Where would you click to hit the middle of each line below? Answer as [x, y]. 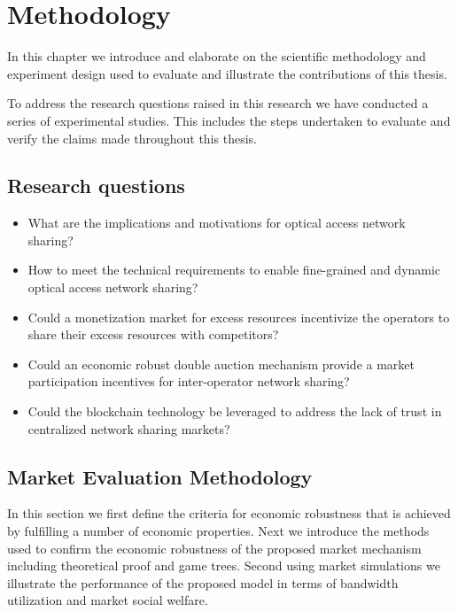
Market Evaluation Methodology [160, 476]
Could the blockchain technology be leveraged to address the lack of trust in [235, 411]
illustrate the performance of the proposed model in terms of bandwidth [203, 582]
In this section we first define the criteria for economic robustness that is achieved [229, 513]
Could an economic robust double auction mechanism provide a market [221, 364]
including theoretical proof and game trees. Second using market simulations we [224, 566]
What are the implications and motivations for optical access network [217, 223]
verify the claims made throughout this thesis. [132, 138]
